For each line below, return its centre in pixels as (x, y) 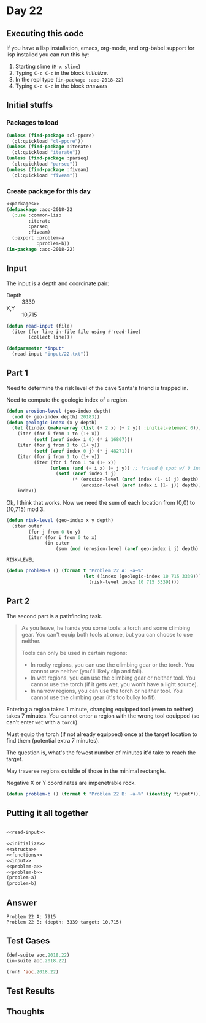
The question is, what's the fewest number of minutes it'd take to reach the (101, 753)
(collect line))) (50, 337)
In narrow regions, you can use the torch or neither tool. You (106, 691)
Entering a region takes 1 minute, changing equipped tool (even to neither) (100, 709)
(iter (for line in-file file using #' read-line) (76, 332)
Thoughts (25, 1012)
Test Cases (28, 941)
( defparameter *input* (35, 348)
